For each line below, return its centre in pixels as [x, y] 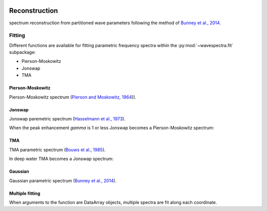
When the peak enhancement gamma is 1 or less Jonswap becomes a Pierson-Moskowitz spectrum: [112, 128]
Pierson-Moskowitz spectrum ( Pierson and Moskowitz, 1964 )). [73, 97]
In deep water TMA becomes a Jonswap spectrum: [61, 159]
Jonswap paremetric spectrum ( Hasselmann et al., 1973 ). [67, 119]
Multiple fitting [25, 193]
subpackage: [22, 53]
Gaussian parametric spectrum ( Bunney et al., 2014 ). [63, 180]
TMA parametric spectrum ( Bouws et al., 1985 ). [57, 150]
